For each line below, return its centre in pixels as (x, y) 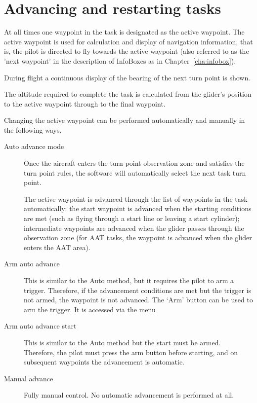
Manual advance (29, 378)
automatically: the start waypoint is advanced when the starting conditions (138, 208)
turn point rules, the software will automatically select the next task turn (135, 172)
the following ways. (33, 129)
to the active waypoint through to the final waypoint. (85, 103)
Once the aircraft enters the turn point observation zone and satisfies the (134, 163)
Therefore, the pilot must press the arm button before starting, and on (131, 352)
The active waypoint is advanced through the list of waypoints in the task (136, 199)
